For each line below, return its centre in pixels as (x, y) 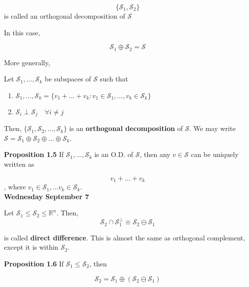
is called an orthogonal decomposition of (65, 16)
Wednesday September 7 (47, 196)
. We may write (212, 128)
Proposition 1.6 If (34, 264)
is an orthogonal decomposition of (126, 128)
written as (19, 164)
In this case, (22, 32)
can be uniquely (215, 154)
